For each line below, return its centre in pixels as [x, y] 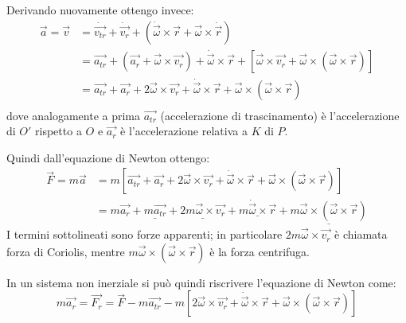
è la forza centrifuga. [260, 251]
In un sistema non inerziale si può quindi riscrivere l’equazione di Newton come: [201, 282]
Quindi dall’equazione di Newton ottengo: [108, 157]
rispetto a [59, 131]
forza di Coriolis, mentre [66, 251]
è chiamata [361, 234]
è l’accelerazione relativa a [184, 131]
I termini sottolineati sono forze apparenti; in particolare [144, 234]
